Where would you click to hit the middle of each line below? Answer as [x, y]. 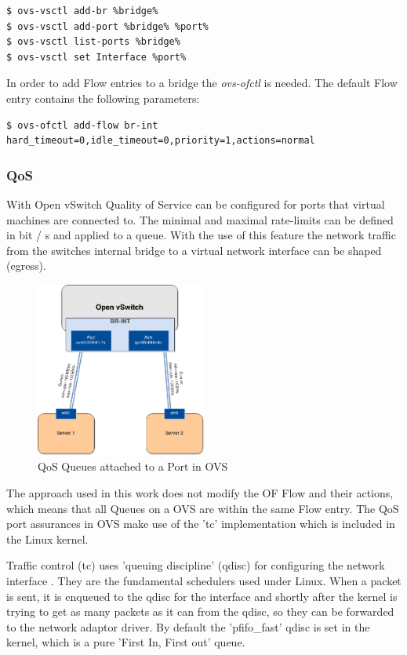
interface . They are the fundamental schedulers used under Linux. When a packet [204, 581]
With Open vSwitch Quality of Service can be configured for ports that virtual [196, 204]
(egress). [26, 266]
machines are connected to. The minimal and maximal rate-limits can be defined [200, 219]
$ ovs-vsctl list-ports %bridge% [93, 42]
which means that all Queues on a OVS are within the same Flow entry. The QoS [203, 508]
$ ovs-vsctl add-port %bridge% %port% [107, 26]
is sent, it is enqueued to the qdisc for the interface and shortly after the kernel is [202, 596]
